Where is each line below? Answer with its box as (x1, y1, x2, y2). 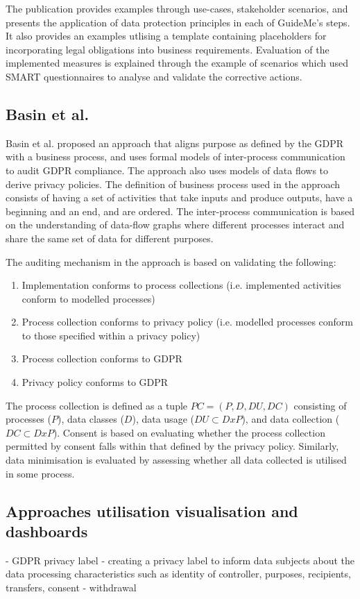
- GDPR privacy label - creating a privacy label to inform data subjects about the (6, 552, 355, 567)
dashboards (6, 521, 88, 542)
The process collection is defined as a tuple (6, 398, 188, 412)
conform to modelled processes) (22, 291, 155, 305)
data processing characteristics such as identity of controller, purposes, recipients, (6, 566, 351, 581)
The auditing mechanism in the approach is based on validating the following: (6, 254, 336, 269)
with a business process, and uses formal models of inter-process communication (6, 149, 345, 164)
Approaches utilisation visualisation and (6, 500, 298, 521)
